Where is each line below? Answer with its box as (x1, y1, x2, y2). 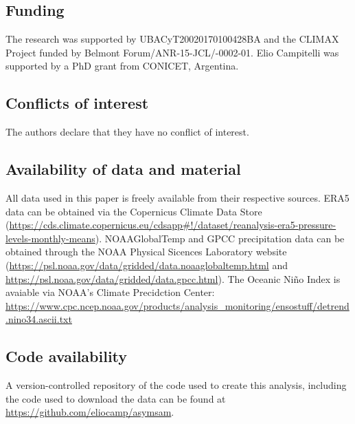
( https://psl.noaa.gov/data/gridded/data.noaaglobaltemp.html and (5, 257, 288, 272)
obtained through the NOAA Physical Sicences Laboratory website (5, 244, 287, 259)
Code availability (5, 346, 128, 367)
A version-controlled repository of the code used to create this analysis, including (5, 378, 347, 392)
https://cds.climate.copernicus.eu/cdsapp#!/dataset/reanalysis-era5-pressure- (9, 218, 336, 232)
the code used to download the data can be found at (5, 391, 226, 405)
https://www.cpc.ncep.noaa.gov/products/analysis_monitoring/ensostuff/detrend (5, 298, 350, 312)
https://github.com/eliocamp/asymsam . (5, 405, 174, 419)
